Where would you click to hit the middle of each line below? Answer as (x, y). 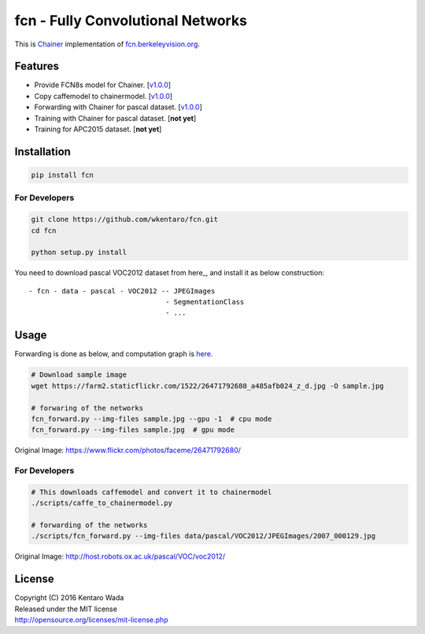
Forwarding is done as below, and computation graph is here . (114, 354)
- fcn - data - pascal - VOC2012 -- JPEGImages (122, 291)
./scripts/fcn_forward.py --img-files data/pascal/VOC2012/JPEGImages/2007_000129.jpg (203, 536)
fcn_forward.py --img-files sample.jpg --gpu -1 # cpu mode (152, 418)
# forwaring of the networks (87, 408)
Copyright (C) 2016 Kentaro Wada (69, 598)
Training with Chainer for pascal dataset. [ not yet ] (115, 118)
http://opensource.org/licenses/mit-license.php (91, 620)
